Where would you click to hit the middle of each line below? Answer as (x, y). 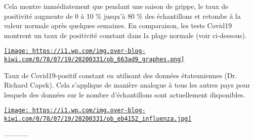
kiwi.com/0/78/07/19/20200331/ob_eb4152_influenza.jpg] (98, 119)
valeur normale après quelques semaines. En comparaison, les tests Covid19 (118, 25)
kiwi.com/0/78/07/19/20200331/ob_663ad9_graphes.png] (94, 60)
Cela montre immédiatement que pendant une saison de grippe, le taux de (116, 6)
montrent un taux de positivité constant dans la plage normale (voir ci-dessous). (126, 35)
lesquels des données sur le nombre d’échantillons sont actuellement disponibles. (125, 94)
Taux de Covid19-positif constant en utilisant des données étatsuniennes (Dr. (121, 75)
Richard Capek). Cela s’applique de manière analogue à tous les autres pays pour (127, 85)
